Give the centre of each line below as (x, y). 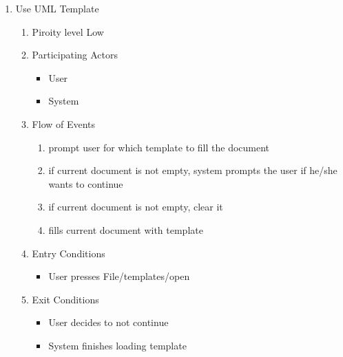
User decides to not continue (108, 322)
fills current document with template (126, 229)
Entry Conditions (69, 253)
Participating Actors (75, 55)
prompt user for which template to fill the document (159, 147)
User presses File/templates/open (119, 276)
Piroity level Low (68, 31)
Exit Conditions (65, 299)
